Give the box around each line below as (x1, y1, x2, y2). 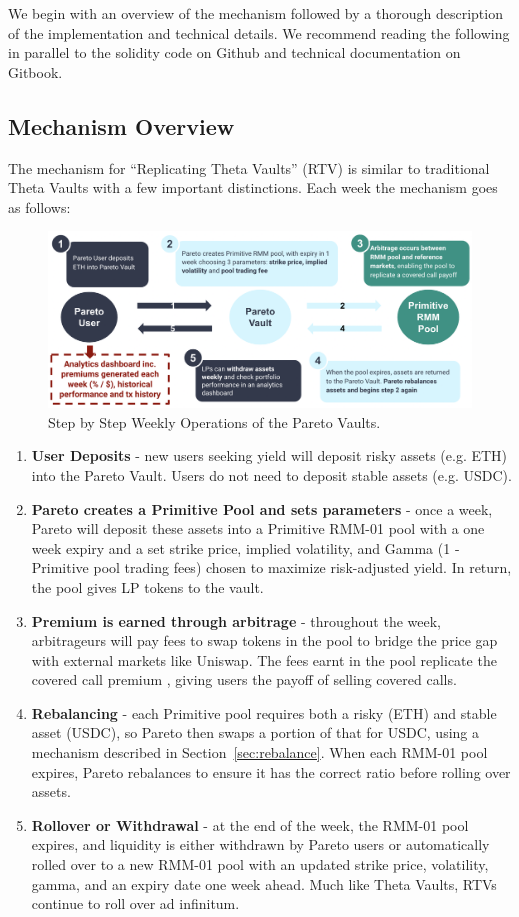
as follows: (8, 196, 71, 217)
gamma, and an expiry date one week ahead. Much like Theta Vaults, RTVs (31, 873, 497, 894)
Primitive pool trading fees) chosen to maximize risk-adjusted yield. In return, (31, 557, 512, 578)
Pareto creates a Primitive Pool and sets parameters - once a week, (31, 498, 493, 519)
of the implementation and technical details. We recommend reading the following (8, 22, 510, 43)
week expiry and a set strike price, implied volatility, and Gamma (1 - (31, 537, 460, 558)
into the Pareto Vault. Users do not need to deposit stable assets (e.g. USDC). (31, 464, 512, 485)
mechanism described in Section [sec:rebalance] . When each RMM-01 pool (31, 742, 488, 763)
